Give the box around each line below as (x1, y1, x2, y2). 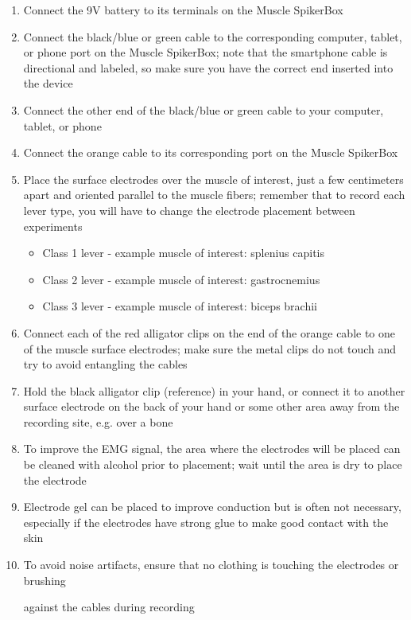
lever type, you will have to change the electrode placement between (23, 201, 355, 218)
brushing (23, 571, 66, 588)
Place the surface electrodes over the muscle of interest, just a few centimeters (23, 170, 404, 187)
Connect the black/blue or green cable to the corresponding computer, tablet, (23, 28, 402, 45)
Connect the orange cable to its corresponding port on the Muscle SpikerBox (23, 144, 398, 161)
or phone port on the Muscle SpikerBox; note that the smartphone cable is (23, 44, 388, 60)
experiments (23, 217, 83, 234)
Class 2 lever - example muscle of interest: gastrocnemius (42, 271, 320, 287)
